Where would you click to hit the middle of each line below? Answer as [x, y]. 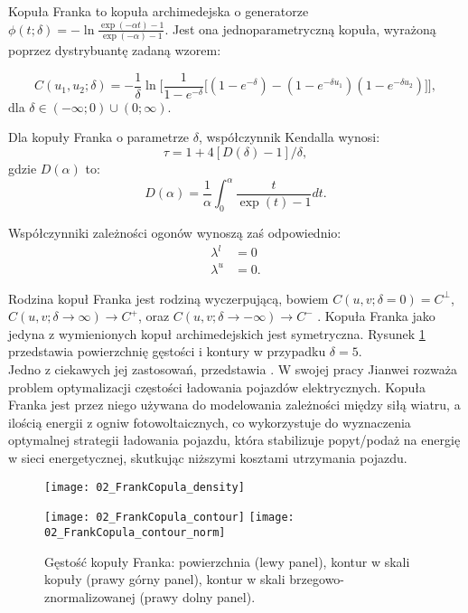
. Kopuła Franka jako [376, 316]
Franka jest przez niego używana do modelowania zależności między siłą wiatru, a [234, 405]
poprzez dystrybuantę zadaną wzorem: [115, 50]
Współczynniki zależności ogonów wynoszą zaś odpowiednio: [175, 232]
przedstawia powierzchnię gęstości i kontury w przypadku [167, 351]
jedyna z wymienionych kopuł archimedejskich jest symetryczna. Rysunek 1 [217, 333]
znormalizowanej [90, 596]
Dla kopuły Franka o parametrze [99, 137]
